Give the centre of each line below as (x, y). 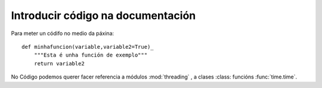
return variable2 (59, 63)
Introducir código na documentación (103, 15)
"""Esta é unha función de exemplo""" (91, 55)
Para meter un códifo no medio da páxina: (63, 33)
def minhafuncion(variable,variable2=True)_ (88, 47)
